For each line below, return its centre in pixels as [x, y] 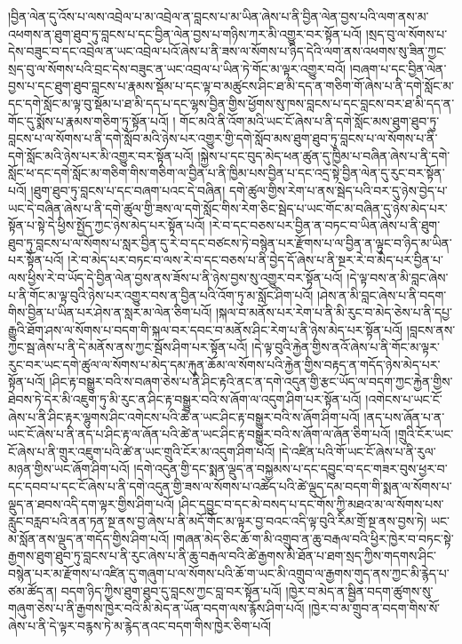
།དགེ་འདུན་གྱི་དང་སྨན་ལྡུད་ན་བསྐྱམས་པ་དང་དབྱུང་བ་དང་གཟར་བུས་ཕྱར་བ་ [291, 469]
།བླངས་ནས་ [431, 329]
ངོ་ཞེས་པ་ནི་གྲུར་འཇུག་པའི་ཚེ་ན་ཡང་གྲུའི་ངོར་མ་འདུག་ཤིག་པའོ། [142, 451]
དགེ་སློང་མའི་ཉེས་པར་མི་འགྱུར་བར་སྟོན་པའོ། [101, 155]
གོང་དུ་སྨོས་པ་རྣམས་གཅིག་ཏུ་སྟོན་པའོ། [88, 120]
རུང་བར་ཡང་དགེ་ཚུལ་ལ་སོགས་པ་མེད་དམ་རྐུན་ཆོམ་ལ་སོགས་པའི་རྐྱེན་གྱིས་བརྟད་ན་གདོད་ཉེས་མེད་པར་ [224, 364]
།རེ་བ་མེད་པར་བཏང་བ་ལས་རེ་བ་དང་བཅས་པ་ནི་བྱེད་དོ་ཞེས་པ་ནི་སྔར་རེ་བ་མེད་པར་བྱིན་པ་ [255, 260]
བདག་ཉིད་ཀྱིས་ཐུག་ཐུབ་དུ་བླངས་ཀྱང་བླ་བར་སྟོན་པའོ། [171, 590]
